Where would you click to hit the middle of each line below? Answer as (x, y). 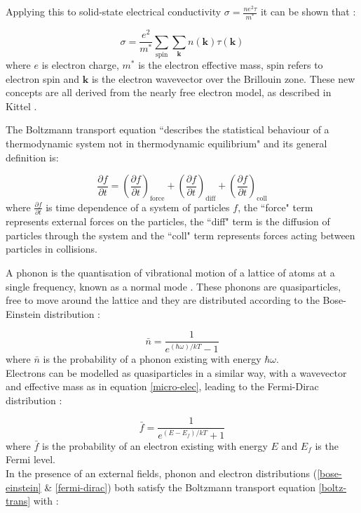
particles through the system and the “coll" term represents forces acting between (180, 235)
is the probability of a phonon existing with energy (152, 358)
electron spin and (43, 78)
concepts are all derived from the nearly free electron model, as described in (169, 92)
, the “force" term (275, 207)
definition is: (32, 157)
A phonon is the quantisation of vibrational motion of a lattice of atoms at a (170, 273)
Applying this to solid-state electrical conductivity (114, 11)
